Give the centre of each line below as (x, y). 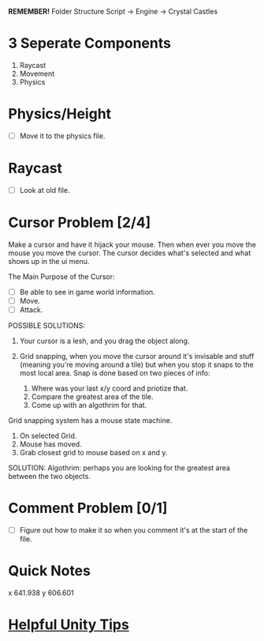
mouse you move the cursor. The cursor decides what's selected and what (130, 253)
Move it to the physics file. (62, 136)
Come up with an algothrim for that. (89, 405)
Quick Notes (49, 571)
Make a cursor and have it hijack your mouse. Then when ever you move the (132, 244)
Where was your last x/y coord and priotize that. (110, 388)
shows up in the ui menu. (49, 261)
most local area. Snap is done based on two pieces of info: (115, 373)
